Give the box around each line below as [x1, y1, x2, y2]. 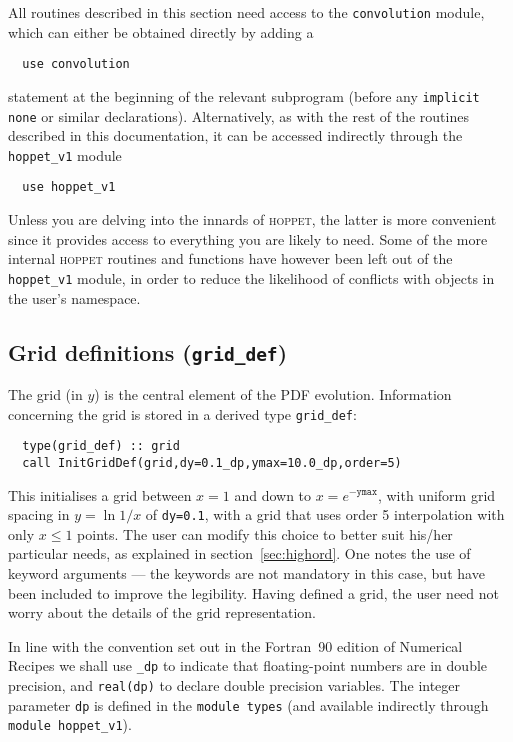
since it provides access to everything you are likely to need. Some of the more [8, 228, 488, 249]
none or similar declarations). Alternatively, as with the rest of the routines [8, 105, 469, 126]
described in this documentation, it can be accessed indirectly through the [8, 125, 463, 146]
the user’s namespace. [8, 287, 141, 308]
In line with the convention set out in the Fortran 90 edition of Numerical [8, 635, 463, 656]
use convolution [22, 57, 130, 72]
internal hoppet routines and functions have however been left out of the [8, 248, 453, 269]
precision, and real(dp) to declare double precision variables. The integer [8, 674, 461, 695]
